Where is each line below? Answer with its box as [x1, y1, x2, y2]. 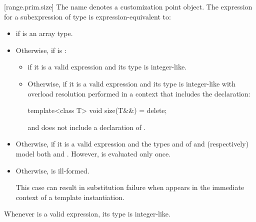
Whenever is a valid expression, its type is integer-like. [4, 208, 170, 219]
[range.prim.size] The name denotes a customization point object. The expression [4, 1, 252, 11]
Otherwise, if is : [15, 44, 66, 55]
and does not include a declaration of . [27, 121, 146, 132]
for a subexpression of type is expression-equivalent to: [4, 11, 171, 21]
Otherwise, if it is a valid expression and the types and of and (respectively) [15, 138, 249, 149]
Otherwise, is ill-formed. [15, 165, 89, 175]
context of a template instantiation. [15, 191, 124, 202]
